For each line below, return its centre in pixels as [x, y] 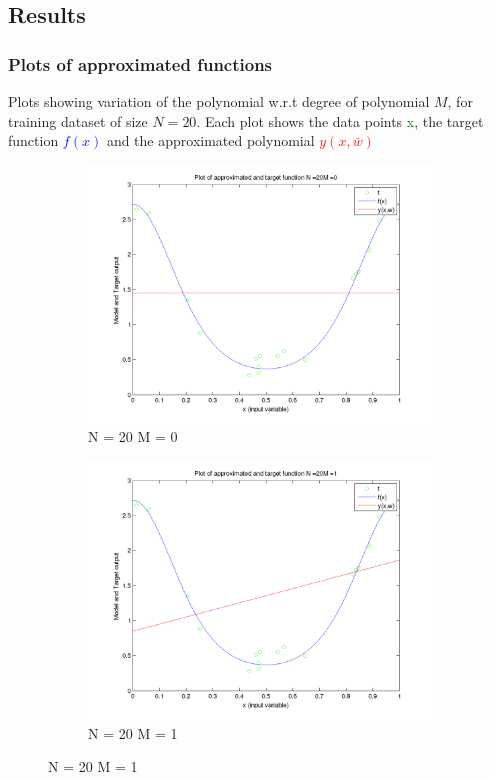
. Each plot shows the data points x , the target [340, 120]
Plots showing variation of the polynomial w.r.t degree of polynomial [219, 101]
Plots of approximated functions [140, 63]
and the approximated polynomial [210, 140]
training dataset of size [78, 120]
